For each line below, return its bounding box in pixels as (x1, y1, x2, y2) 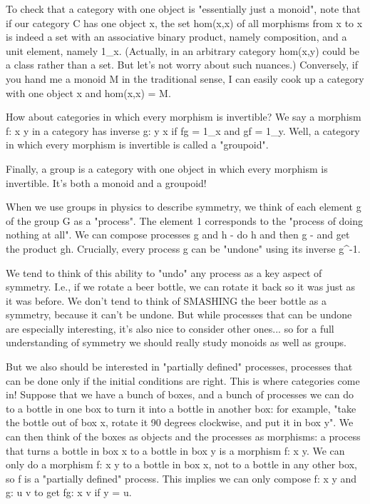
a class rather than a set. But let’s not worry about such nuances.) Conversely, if (6, 57, 359, 72)
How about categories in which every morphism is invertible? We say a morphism (6, 109, 361, 124)
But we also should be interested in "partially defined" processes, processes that (6, 359, 353, 374)
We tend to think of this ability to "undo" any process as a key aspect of (6, 265, 322, 280)
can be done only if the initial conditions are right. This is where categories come (6, 373, 360, 388)
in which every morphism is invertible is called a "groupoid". (6, 137, 269, 152)
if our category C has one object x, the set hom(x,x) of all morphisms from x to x (6, 15, 363, 30)
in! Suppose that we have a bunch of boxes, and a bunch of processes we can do (6, 387, 354, 402)
